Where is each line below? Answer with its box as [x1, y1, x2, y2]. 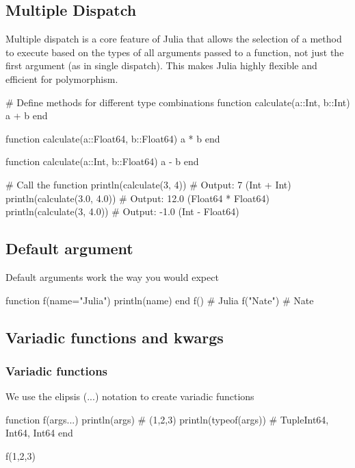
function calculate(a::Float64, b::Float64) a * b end [5, 131, 220, 145]
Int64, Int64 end [5, 426, 73, 440]
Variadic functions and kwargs [5, 326, 224, 347]
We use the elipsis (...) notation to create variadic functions [5, 389, 254, 404]
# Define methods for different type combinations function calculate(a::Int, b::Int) [5, 95, 350, 109]
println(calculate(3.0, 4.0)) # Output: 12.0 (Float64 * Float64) [5, 190, 269, 205]
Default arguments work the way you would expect [5, 269, 219, 284]
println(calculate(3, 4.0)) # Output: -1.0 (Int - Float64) [5, 204, 239, 219]
